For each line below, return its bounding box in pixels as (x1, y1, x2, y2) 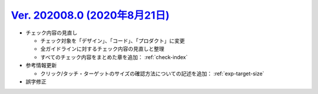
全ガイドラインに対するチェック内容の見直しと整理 (40, 46, 164, 53)
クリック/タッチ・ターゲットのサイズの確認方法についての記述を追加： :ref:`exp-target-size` (40, 70, 264, 77)
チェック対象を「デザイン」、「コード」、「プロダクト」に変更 (40, 37, 185, 44)
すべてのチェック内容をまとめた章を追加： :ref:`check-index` (40, 53, 188, 61)
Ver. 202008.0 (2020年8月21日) (11, 9, 170, 22)
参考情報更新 (25, 62, 57, 69)
